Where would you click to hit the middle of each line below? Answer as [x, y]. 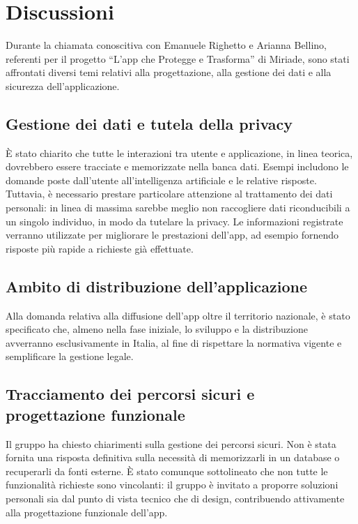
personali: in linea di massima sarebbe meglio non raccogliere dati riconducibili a [178, 208]
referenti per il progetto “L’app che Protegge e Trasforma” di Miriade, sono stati [178, 58]
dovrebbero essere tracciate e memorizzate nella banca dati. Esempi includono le [177, 166]
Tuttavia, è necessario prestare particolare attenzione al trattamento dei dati [169, 194]
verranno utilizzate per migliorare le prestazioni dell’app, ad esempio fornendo [172, 235]
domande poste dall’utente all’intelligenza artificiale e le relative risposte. [161, 180]
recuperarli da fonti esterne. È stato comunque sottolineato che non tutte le [167, 471]
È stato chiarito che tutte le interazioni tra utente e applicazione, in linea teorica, [179, 152]
